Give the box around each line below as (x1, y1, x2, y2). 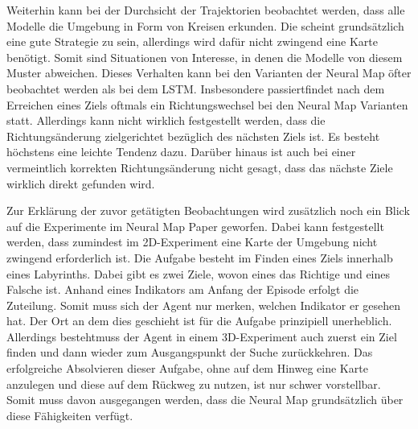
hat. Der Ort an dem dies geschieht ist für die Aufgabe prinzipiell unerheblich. (6, 312, 392, 329)
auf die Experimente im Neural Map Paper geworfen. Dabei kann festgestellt (6, 217, 384, 234)
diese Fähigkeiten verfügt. (6, 406, 133, 423)
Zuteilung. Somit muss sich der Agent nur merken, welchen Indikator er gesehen (6, 296, 401, 313)
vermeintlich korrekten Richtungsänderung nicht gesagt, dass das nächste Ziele (6, 159, 393, 175)
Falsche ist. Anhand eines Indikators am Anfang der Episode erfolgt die (6, 281, 359, 298)
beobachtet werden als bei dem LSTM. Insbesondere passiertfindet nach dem (6, 80, 385, 97)
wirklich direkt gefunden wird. (6, 175, 155, 192)
